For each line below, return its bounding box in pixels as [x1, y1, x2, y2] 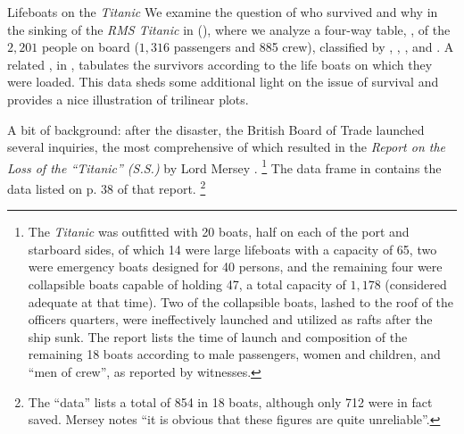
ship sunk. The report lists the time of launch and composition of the [28, 327, 408, 346]
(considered [385, 275, 447, 294]
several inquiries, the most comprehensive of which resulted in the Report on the [7, 138, 446, 156]
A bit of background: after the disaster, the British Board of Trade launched [7, 120, 425, 138]
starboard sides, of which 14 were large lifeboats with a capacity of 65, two [28, 239, 437, 258]
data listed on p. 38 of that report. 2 [7, 177, 206, 197]
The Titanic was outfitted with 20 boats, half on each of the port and [28, 222, 410, 241]
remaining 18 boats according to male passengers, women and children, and [28, 345, 441, 363]
